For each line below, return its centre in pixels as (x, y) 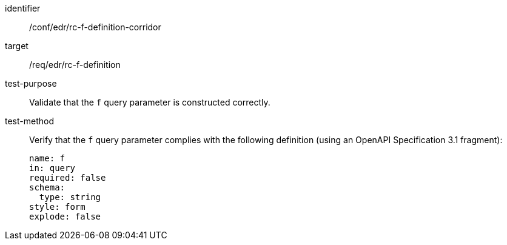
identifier (23, 8)
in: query (52, 168)
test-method (29, 121)
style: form (57, 207)
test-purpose (31, 83)
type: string (70, 197)
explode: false (65, 216)
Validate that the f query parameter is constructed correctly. (150, 102)
